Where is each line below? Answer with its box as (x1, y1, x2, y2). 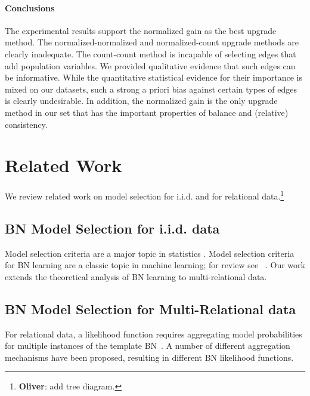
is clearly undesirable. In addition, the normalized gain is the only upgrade (5, 94, 278, 107)
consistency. (5, 118, 48, 130)
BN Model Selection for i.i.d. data (5, 219, 220, 237)
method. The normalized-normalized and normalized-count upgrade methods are (5, 36, 299, 48)
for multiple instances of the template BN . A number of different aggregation (5, 339, 290, 352)
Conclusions (5, 1, 55, 14)
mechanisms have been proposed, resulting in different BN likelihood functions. (5, 351, 294, 363)
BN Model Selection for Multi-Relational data (5, 299, 296, 318)
